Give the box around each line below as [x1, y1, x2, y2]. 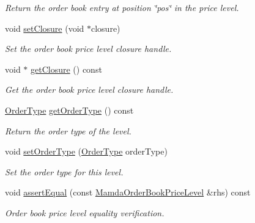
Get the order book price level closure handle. [5, 83, 174, 96]
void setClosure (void [5, 21, 84, 34]
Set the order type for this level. [5, 165, 124, 178]
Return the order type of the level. [5, 124, 131, 137]
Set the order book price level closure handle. [5, 42, 172, 55]
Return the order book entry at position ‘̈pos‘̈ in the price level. [5, 1, 239, 13]
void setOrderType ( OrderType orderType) [5, 145, 168, 158]
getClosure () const [31, 62, 102, 75]
